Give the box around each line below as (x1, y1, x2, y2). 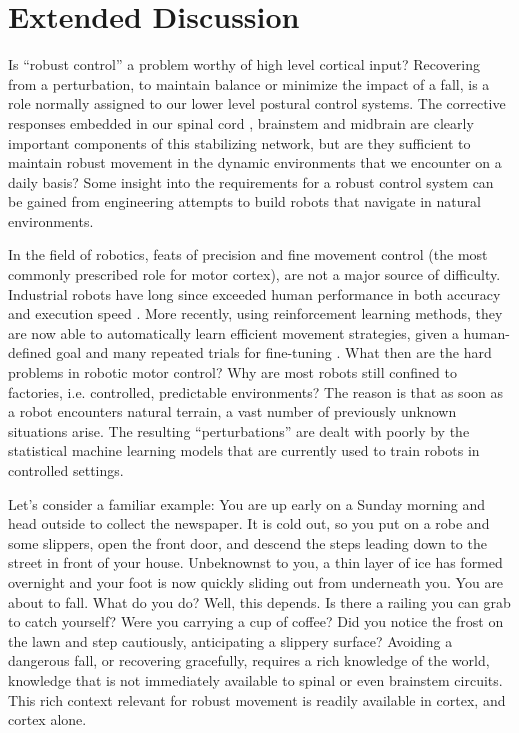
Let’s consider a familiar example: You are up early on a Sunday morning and (8, 493, 485, 514)
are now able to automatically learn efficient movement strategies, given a (8, 322, 459, 343)
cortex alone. (8, 709, 87, 730)
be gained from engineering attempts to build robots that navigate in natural (8, 191, 481, 212)
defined (8, 342, 52, 363)
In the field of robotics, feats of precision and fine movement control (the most (8, 244, 488, 265)
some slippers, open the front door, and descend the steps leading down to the (8, 532, 487, 553)
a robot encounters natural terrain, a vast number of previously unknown (8, 401, 457, 422)
